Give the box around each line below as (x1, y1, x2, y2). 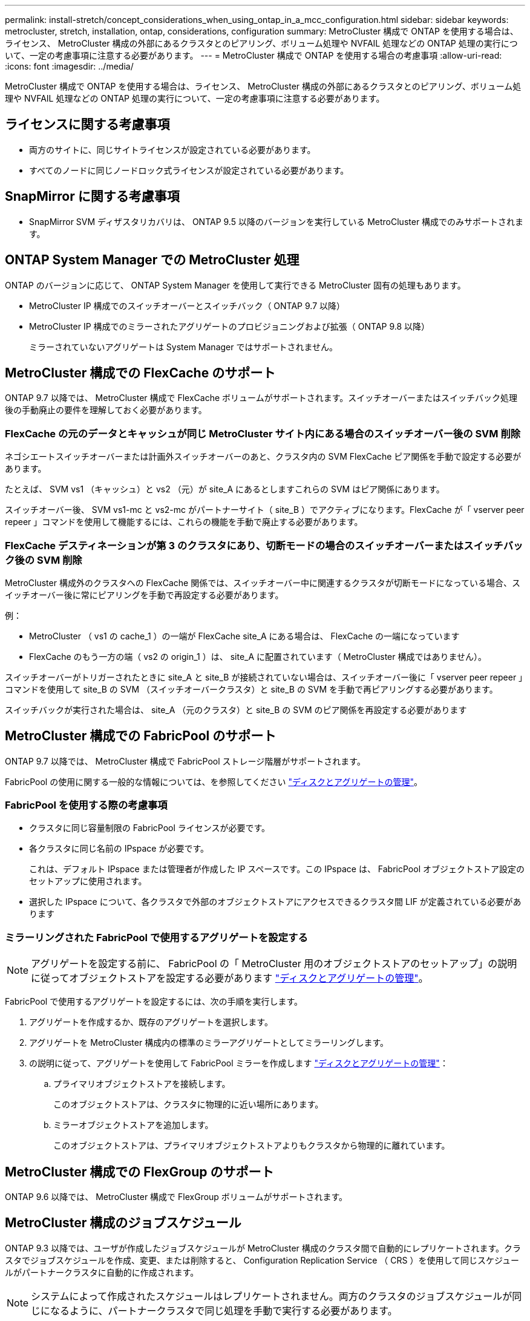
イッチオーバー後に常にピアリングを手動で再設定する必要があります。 (5, 589, 284, 600)
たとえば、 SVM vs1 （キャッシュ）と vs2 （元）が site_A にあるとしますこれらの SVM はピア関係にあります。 (5, 484, 445, 495)
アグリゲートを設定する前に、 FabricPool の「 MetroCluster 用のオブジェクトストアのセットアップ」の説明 (31, 957, 517, 970)
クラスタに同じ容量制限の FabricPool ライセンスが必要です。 (29, 823, 270, 833)
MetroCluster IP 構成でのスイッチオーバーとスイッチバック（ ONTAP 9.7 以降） (29, 300, 345, 311)
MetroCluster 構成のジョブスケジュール (5, 1215, 241, 1231)
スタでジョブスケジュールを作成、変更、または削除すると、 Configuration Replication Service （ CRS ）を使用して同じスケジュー (5, 1254, 520, 1265)
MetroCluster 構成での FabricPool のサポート (5, 728, 276, 744)
